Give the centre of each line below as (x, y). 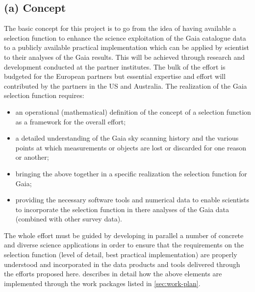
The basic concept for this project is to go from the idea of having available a (120, 28)
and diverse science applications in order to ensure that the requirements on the (124, 245)
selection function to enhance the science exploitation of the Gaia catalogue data (125, 37)
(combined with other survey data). (69, 219)
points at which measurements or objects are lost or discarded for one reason (131, 147)
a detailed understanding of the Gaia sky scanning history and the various (127, 138)
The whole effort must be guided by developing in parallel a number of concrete (124, 235)
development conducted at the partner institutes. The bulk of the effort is (115, 66)
